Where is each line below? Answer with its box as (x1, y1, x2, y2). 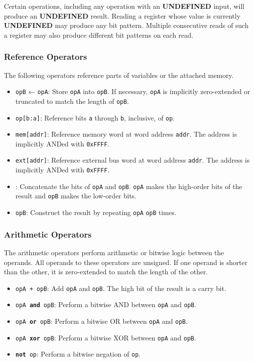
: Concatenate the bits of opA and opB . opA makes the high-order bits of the (15, 181, 242, 191)
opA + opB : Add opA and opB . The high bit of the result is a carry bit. (15, 283, 227, 293)
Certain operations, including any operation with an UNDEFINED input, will (4, 1, 245, 11)
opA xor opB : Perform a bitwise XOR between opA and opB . (15, 332, 196, 342)
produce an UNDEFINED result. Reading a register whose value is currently (4, 10, 241, 21)
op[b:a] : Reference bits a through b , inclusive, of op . (15, 112, 175, 122)
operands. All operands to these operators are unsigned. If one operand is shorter (4, 257, 248, 267)
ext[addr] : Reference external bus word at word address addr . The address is (15, 155, 250, 165)
